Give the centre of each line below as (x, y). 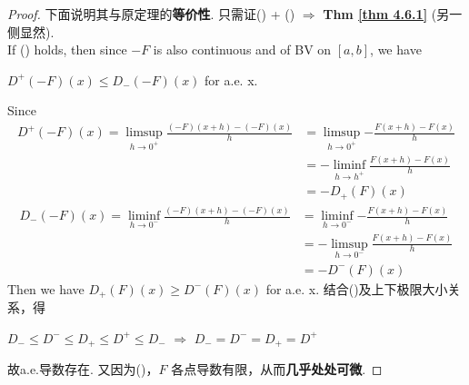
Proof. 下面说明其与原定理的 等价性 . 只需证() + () (151, 14)
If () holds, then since (67, 49)
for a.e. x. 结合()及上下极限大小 (357, 288)
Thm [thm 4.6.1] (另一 (393, 14)
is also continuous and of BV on (242, 49)
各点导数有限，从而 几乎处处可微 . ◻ (277, 369)
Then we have (46, 288)
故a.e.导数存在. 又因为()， (83, 369)
